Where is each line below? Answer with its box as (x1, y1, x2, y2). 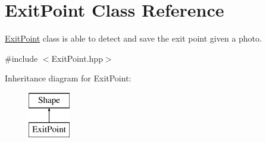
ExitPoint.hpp (51, 52, 103, 64)
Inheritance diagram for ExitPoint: (5, 72, 132, 84)
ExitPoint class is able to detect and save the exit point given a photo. (5, 32, 262, 45)
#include (5, 52, 38, 64)
